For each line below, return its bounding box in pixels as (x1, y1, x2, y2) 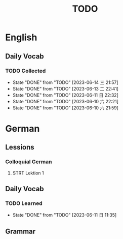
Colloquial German (5, 158, 52, 165)
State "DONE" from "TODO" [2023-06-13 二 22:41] (12, 85, 119, 92)
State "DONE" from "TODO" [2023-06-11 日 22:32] (12, 92, 119, 98)
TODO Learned (5, 200, 43, 207)
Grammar (5, 227, 36, 235)
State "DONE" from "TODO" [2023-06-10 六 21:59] (12, 105, 119, 111)
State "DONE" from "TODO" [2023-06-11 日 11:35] (12, 212, 117, 218)
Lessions (5, 143, 34, 152)
